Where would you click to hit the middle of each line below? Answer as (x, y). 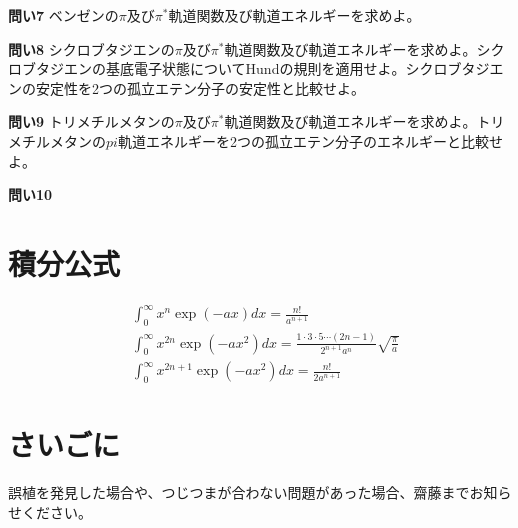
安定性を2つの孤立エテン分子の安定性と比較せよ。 (200, 87)
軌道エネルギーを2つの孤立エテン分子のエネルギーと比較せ (310, 140)
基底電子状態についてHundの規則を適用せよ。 (255, 68)
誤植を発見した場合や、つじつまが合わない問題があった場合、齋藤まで (239, 492)
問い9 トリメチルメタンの (91, 121)
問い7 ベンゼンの (63, 15)
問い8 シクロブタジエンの (91, 48)
